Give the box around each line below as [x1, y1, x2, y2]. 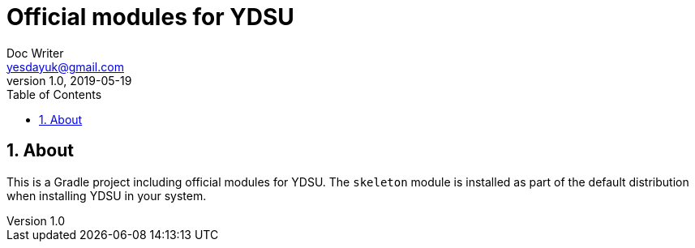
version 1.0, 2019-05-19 [6, 73, 132, 88]
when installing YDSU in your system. [6, 188, 207, 203]
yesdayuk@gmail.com [6, 59, 124, 74]
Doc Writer [6, 45, 64, 60]
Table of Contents [6, 87, 102, 101]
